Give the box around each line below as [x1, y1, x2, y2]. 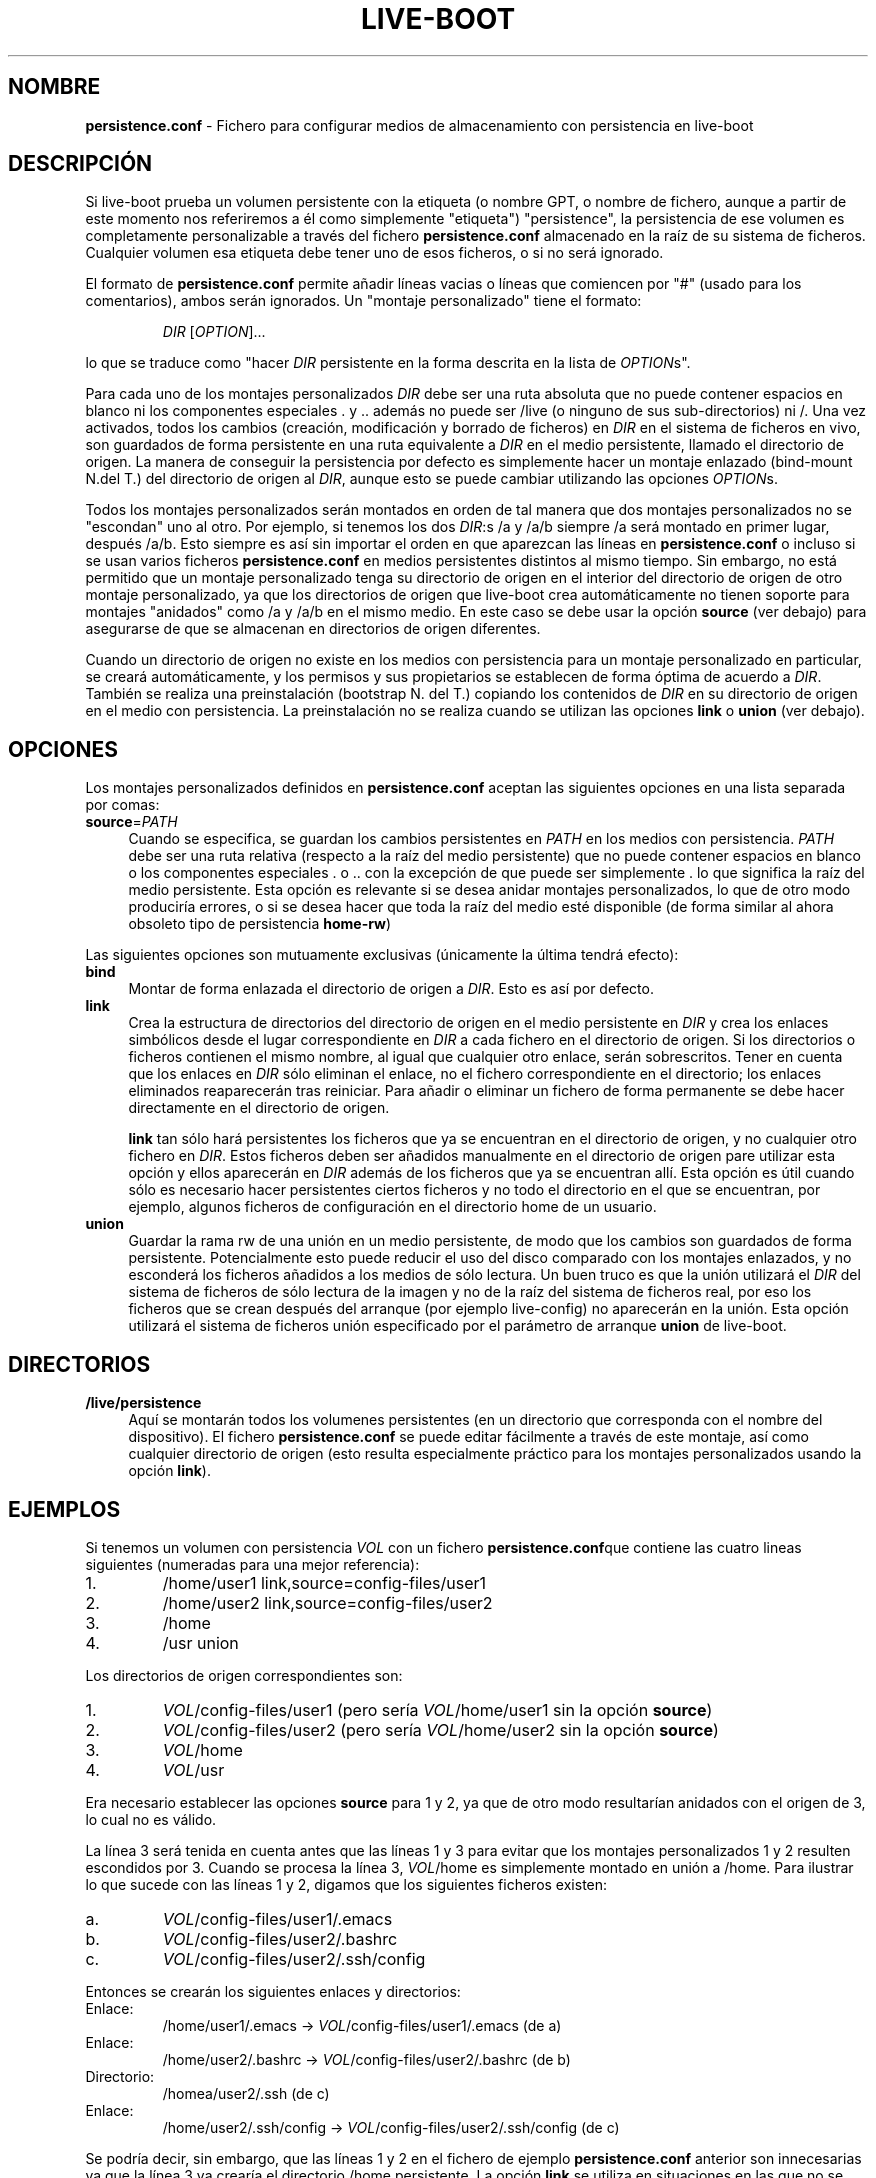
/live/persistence [85, 1394, 202, 1412]
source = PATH [85, 813, 178, 831]
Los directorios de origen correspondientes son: [85, 1666, 403, 1684]
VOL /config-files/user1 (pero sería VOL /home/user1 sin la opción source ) [162, 1699, 713, 1720]
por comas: [85, 796, 160, 814]
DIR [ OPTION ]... [162, 323, 266, 341]
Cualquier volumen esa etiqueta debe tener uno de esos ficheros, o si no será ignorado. [85, 244, 664, 262]
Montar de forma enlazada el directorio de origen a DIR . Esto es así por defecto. [128, 980, 654, 998]
